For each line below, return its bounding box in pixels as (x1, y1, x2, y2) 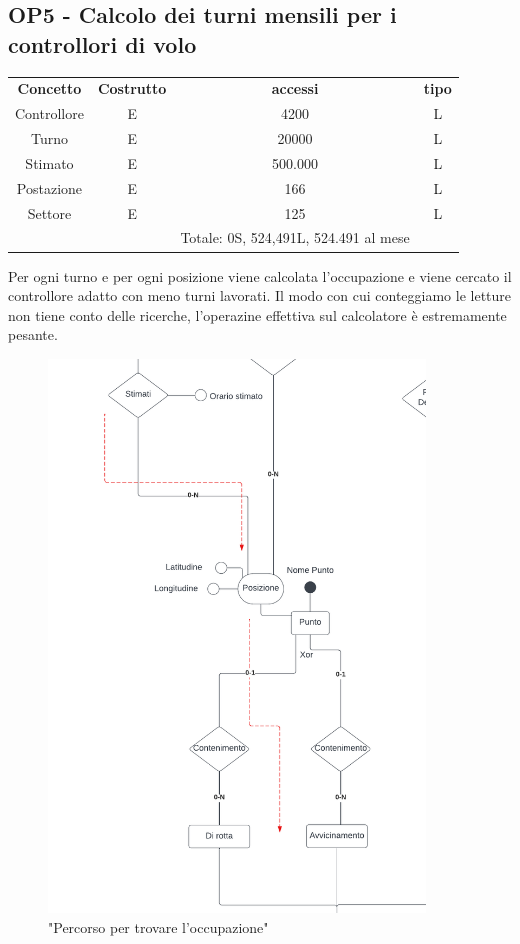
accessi (271, 78, 319, 99)
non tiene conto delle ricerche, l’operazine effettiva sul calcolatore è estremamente (8, 304, 507, 325)
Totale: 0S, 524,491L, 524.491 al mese (180, 227, 410, 248)
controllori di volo (8, 28, 197, 59)
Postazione (16, 177, 83, 198)
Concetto (17, 78, 82, 99)
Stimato (25, 152, 74, 173)
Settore (27, 202, 72, 223)
